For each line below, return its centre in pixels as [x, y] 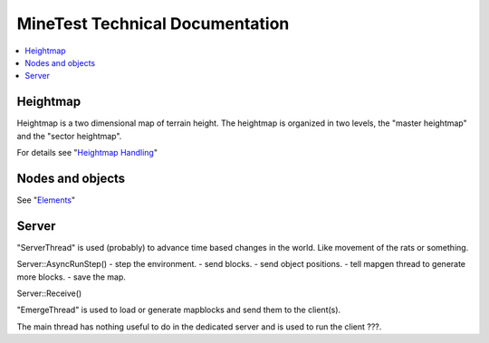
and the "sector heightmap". [69, 136]
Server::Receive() [49, 293]
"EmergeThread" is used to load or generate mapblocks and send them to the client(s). [179, 310]
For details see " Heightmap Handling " [87, 153]
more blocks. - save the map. [72, 277]
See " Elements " [46, 200]
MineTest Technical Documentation [153, 24]
